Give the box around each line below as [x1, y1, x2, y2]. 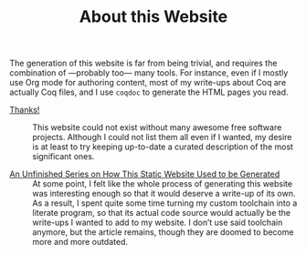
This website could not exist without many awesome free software [32, 122, 282, 133]
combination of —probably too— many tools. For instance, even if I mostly [9, 67, 289, 78]
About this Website [79, 6, 228, 27]
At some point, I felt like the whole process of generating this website [32, 178, 293, 189]
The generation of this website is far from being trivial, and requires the [9, 57, 278, 69]
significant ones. [32, 151, 95, 162]
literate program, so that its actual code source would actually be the [32, 208, 291, 218]
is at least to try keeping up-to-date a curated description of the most [32, 141, 294, 152]
